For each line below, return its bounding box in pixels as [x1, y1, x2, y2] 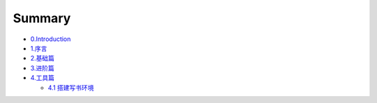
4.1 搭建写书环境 [47, 84, 94, 92]
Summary [13, 10, 71, 26]
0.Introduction [30, 35, 71, 43]
